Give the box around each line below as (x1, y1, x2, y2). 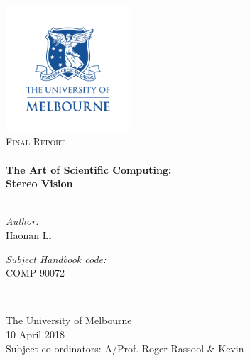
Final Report (6, 134, 66, 149)
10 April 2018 (6, 326, 65, 341)
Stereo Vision (6, 176, 73, 191)
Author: (6, 213, 39, 228)
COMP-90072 (6, 265, 65, 280)
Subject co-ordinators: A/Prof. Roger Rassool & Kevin (6, 340, 244, 355)
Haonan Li (6, 227, 52, 242)
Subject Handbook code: (6, 251, 107, 266)
